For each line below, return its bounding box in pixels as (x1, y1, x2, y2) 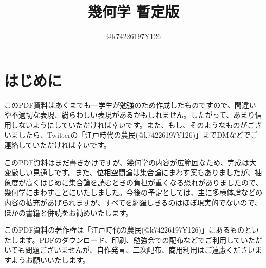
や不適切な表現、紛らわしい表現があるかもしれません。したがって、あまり (4, 109, 255, 120)
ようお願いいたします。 (11, 254, 90, 265)
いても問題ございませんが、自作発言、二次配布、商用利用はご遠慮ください (4, 244, 255, 255)
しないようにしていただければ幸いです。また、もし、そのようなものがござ (11, 119, 262, 130)
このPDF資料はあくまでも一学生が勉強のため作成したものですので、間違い (4, 99, 256, 110)
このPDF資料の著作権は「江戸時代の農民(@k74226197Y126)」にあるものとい (4, 224, 259, 235)
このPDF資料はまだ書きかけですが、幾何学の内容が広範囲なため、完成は (4, 157, 250, 167)
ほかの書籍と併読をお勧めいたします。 (4, 207, 133, 218)
